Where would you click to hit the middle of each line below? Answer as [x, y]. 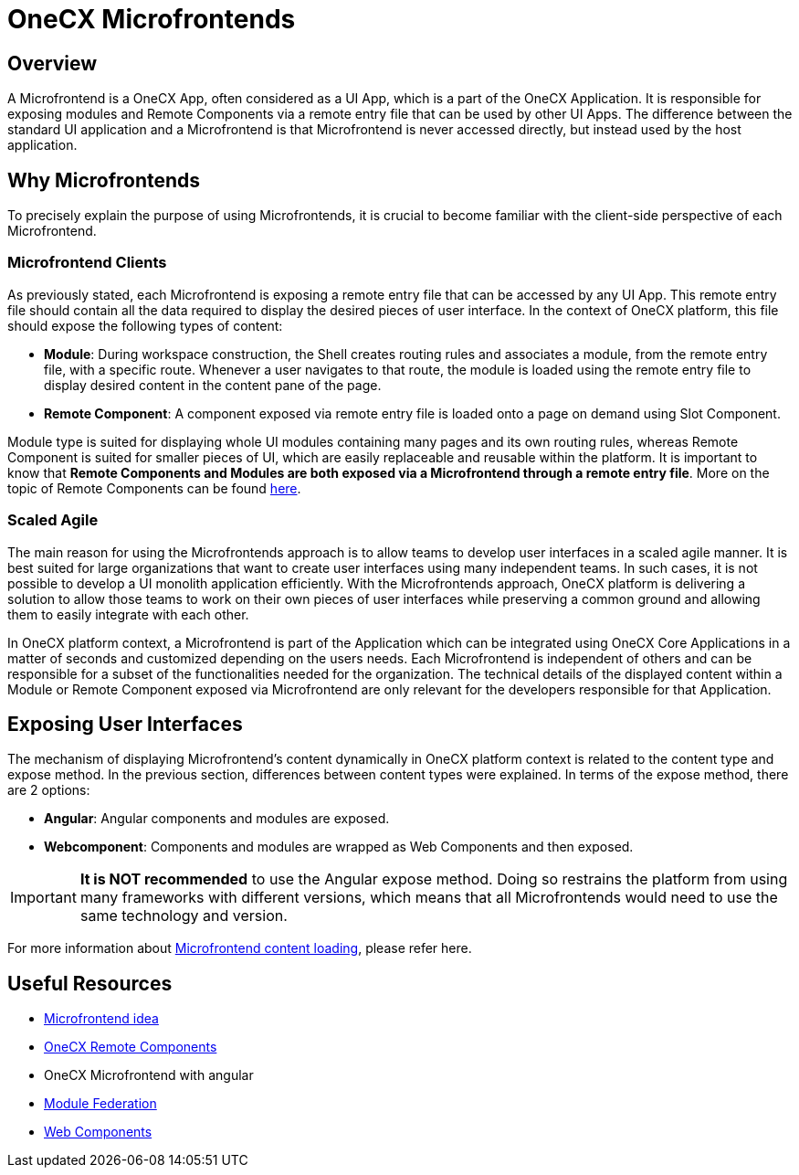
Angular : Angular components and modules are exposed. [217, 819]
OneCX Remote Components [131, 1047]
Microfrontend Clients [87, 263]
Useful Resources [90, 983]
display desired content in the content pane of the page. [213, 385]
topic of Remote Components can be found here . [154, 488]
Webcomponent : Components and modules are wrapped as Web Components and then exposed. [339, 847]
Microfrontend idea [101, 1019]
